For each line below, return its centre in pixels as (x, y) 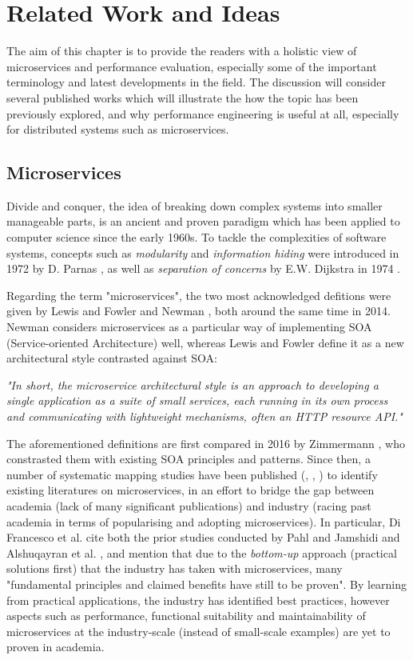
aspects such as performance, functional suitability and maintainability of (186, 616)
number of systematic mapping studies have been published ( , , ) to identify (192, 474)
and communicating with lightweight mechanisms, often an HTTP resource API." (205, 416)
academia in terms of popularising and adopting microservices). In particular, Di (204, 521)
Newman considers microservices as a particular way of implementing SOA (189, 327)
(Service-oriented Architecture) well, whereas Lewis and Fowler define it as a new (205, 342)
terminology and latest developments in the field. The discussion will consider (196, 82)
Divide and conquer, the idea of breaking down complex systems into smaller (195, 205)
